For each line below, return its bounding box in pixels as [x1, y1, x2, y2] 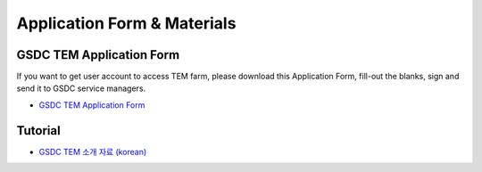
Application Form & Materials [16, 13, 237, 33]
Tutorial [16, 123, 62, 138]
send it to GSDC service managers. [16, 83, 146, 94]
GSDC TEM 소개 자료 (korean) [38, 146, 147, 157]
